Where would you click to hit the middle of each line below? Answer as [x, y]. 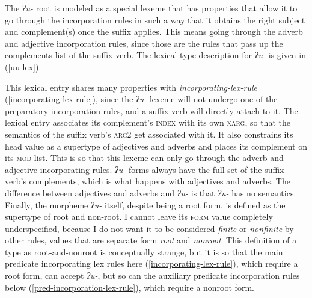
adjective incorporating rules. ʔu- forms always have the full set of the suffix [145, 169]
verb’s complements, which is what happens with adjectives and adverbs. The [148, 181]
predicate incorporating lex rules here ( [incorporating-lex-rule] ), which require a [151, 263]
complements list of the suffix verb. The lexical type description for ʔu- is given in [155, 55]
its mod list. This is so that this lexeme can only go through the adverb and [144, 158]
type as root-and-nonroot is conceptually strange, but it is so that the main [144, 251]
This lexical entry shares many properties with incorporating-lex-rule [131, 87]
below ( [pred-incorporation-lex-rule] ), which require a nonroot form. [130, 287]
